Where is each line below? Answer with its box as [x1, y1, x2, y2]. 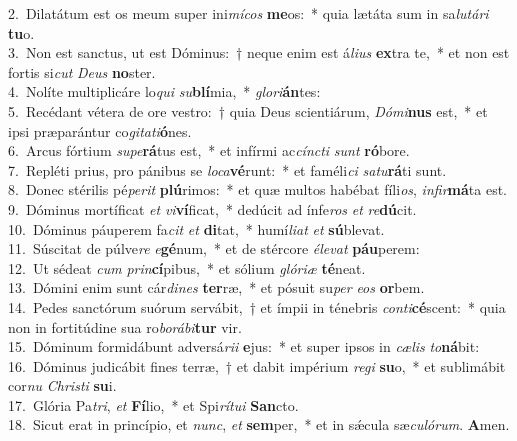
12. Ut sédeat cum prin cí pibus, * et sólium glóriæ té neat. [8, 257, 366, 278]
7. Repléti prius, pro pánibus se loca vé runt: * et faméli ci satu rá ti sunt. [8, 159, 447, 180]
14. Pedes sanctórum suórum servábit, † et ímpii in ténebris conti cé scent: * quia [8, 296, 506, 317]
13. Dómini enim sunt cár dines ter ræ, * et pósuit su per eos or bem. [8, 277, 425, 298]
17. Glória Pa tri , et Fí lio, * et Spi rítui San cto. [8, 394, 299, 415]
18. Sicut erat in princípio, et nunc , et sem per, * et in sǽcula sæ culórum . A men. [8, 414, 510, 435]
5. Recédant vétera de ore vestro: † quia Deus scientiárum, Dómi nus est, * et [8, 100, 488, 121]
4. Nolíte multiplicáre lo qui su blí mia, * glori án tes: [8, 81, 321, 102]
